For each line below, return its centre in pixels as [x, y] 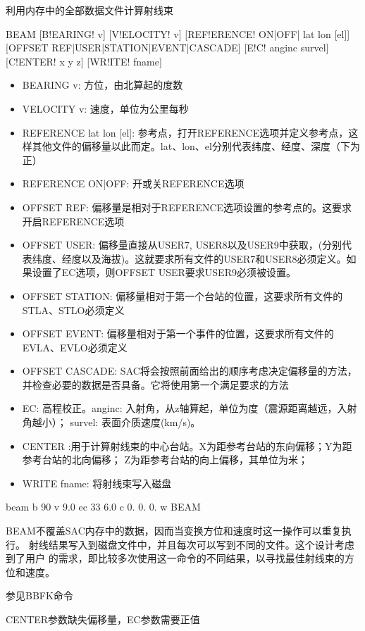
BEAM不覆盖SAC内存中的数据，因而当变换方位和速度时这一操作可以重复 [174, 531]
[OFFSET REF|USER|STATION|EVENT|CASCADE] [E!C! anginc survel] [167, 48]
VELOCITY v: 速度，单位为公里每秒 [105, 108]
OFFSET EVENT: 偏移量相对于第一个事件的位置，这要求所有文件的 [178, 333]
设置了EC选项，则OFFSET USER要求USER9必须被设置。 [164, 272]
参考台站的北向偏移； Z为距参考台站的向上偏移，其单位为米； [165, 460]
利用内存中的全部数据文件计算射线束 [89, 10]
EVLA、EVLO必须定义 [75, 347]
